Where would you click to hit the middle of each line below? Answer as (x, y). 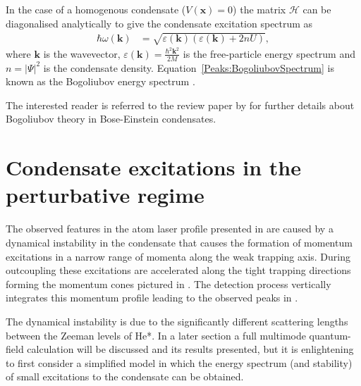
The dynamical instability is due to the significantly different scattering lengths (177, 321)
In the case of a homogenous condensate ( (96, 9)
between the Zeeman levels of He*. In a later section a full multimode (156, 335)
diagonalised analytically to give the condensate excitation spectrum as (159, 23)
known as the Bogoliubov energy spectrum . (100, 81)
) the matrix (259, 9)
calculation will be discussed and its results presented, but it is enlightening (190, 349)
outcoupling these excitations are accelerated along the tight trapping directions (178, 270)
